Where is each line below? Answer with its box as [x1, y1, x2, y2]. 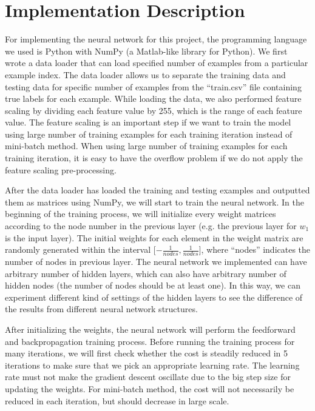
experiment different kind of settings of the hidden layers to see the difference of [5, 290, 303, 303]
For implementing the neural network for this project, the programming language [5, 33, 307, 45]
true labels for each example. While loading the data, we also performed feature [5, 92, 302, 105]
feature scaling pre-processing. [5, 163, 117, 176]
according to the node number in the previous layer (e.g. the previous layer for [5, 219, 297, 232]
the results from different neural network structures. [5, 302, 198, 315]
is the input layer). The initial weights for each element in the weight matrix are [5, 231, 303, 244]
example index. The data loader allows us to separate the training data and [5, 68, 286, 81]
